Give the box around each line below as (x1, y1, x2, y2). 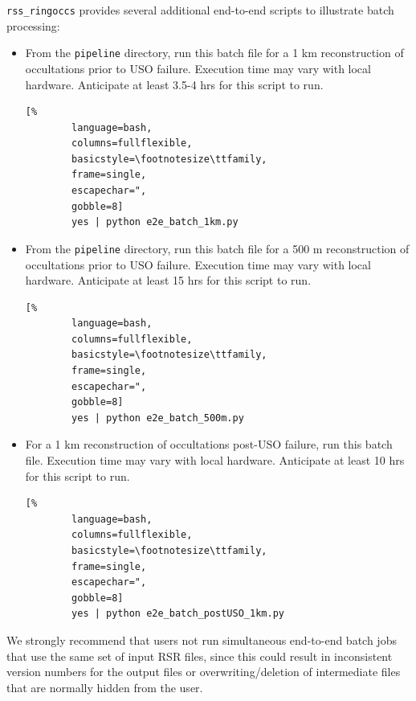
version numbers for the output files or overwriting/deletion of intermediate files (6, 663, 401, 680)
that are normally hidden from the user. (6, 678, 203, 695)
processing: (6, 17, 60, 34)
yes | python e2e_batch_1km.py (71, 216, 239, 228)
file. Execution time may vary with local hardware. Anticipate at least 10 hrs (25, 452, 405, 469)
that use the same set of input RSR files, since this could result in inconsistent (6, 647, 393, 664)
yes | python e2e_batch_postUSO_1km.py (71, 608, 284, 620)
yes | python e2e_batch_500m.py (71, 412, 244, 424)
